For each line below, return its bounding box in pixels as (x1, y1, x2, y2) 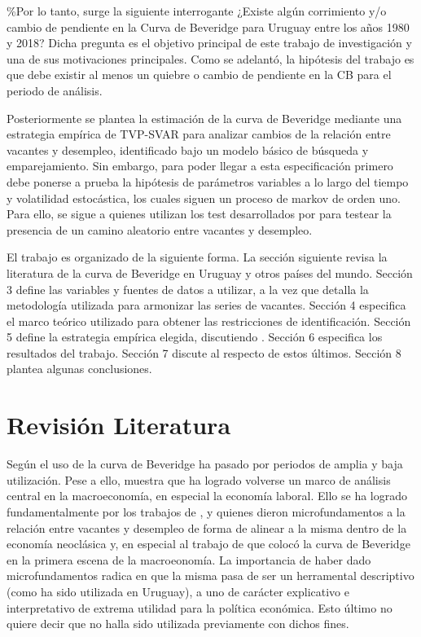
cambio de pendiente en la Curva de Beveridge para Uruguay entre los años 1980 (7, 18, 410, 35)
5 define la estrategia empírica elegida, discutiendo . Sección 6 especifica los (7, 328, 383, 345)
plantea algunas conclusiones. (7, 360, 152, 377)
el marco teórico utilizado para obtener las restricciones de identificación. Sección (7, 312, 411, 329)
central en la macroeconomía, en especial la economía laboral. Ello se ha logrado (7, 487, 408, 504)
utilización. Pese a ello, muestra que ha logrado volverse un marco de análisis (7, 471, 391, 488)
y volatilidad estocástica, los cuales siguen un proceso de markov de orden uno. (7, 189, 401, 206)
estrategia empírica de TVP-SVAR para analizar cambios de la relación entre (7, 125, 391, 143)
